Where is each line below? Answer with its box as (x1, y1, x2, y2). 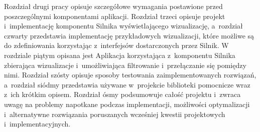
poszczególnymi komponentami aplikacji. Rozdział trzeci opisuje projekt (4, 10, 225, 21)
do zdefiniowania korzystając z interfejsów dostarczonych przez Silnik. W (4, 40, 229, 50)
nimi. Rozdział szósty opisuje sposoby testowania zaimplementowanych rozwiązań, (4, 69, 256, 80)
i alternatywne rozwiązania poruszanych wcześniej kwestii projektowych (4, 108, 225, 119)
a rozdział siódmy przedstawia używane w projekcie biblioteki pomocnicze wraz (4, 79, 250, 89)
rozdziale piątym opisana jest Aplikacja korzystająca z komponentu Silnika (4, 49, 235, 60)
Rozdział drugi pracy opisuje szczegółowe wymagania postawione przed (4, 1, 223, 11)
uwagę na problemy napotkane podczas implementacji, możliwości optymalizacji (4, 98, 250, 109)
